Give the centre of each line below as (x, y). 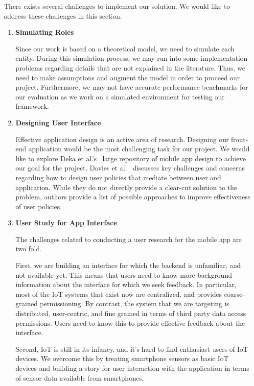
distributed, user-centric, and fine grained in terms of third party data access (131, 313)
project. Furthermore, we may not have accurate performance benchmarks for (132, 87)
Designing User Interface (58, 122)
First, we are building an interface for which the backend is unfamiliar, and (128, 265)
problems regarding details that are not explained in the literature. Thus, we (130, 67)
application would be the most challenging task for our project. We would (139, 149)
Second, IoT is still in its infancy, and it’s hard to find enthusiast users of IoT (132, 349)
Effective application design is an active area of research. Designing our (122, 139)
